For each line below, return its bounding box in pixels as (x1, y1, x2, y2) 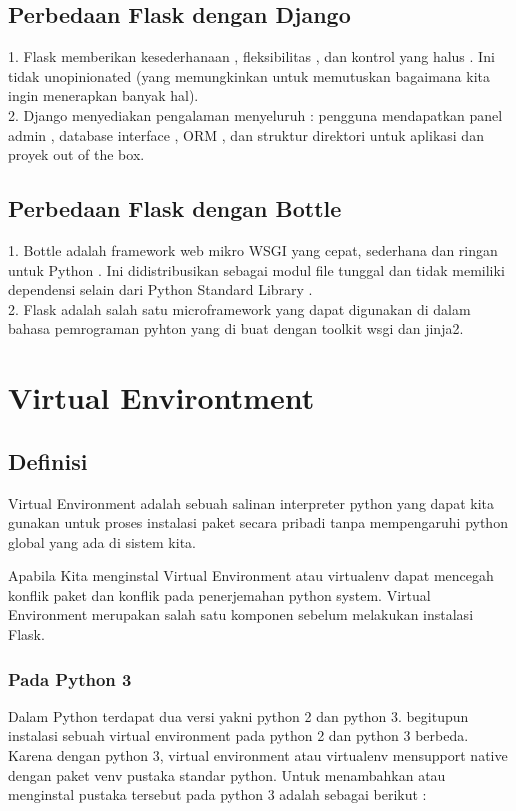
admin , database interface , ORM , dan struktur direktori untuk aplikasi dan (8, 124, 484, 145)
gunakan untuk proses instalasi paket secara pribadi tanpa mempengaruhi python (8, 512, 508, 533)
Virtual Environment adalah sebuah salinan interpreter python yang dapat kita (8, 492, 494, 513)
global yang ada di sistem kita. (8, 531, 196, 552)
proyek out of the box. (8, 144, 145, 165)
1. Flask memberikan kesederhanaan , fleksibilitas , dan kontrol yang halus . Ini (8, 46, 495, 67)
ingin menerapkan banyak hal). (8, 85, 199, 106)
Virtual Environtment (8, 377, 315, 418)
